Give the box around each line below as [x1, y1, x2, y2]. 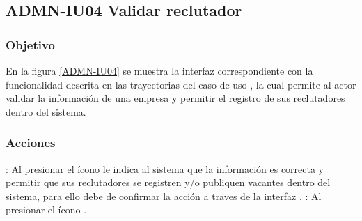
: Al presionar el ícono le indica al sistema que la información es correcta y [6, 161, 324, 176]
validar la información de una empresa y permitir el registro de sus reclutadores [6, 91, 345, 105]
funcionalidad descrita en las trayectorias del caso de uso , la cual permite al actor [6, 77, 356, 91]
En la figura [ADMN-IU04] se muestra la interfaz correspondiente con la [6, 63, 313, 77]
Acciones [6, 134, 56, 151]
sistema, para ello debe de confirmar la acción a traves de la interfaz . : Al [6, 188, 322, 203]
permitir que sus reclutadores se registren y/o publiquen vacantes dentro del [6, 175, 331, 190]
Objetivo [6, 36, 55, 53]
